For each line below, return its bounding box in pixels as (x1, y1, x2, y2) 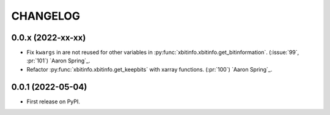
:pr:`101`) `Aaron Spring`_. (26, 57, 91, 64)
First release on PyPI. (26, 98, 81, 105)
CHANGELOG (11, 9, 81, 23)
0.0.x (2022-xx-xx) (11, 32, 86, 43)
